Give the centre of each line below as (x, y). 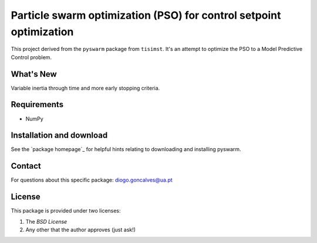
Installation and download (59, 136)
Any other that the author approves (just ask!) (81, 230)
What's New (34, 74)
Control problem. (31, 57)
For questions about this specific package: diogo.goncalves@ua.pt (92, 180)
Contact (26, 166)
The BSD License (46, 221)
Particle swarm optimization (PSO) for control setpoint (146, 15)
